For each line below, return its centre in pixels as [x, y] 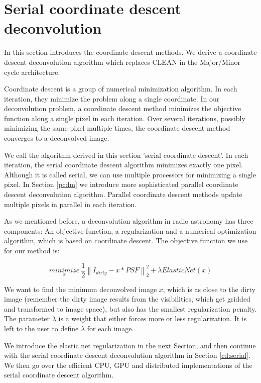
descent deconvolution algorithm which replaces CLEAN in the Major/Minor [122, 62]
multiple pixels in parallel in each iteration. [71, 204]
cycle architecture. [32, 72]
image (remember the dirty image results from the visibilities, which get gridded [127, 299]
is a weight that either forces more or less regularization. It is [153, 318]
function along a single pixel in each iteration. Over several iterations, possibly [125, 118]
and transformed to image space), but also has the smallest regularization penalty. [130, 308]
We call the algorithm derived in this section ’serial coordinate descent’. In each [126, 155]
